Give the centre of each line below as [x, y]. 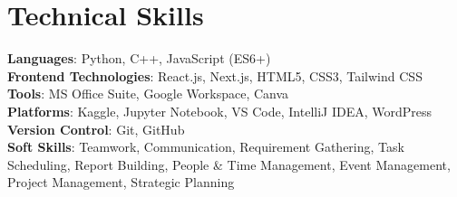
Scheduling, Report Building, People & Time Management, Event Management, [229, 164]
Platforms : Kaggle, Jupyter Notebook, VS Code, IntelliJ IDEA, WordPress [220, 111]
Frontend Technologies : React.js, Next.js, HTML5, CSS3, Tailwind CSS [215, 75]
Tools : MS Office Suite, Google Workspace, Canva [148, 94]
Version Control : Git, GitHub [96, 129]
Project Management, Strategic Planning [121, 182]
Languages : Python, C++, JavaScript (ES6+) [139, 58]
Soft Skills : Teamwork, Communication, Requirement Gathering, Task [206, 147]
